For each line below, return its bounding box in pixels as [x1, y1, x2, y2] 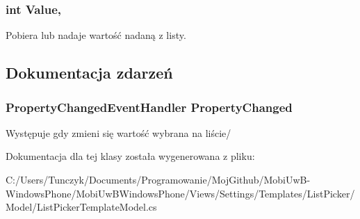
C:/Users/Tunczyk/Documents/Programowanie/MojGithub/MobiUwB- [6, 172, 311, 186]
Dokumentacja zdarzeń [6, 62, 173, 83]
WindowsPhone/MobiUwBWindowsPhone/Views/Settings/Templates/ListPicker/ [6, 186, 355, 200]
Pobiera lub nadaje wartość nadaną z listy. [6, 28, 186, 42]
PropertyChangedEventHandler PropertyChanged [6, 98, 293, 115]
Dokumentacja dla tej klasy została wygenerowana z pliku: [6, 149, 255, 163]
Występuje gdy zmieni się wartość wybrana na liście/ [6, 125, 231, 140]
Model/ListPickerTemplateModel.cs [6, 200, 157, 214]
